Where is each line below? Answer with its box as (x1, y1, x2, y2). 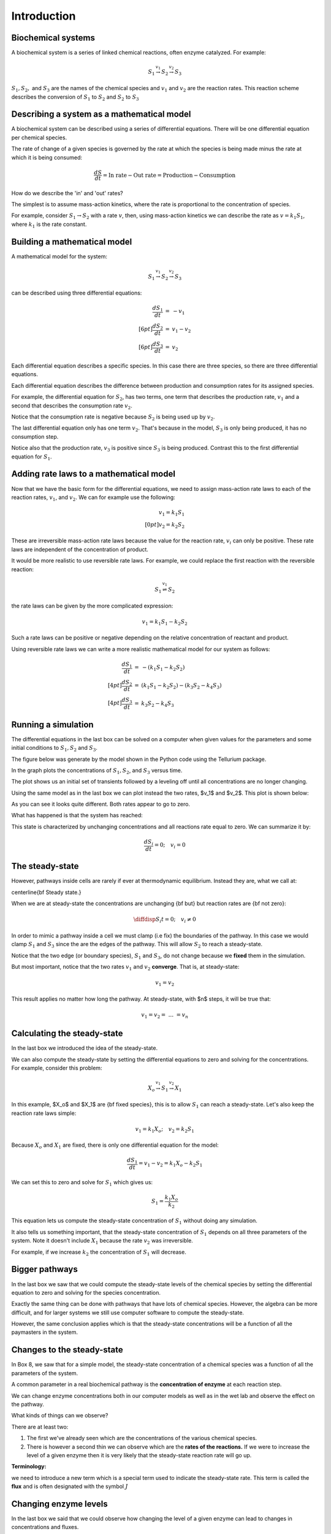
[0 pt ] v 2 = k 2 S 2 (145, 521, 185, 530)
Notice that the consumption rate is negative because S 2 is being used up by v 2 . (11, 413, 215, 422)
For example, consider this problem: (11, 1064, 102, 1071)
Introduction (11, 9, 76, 23)
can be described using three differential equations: (11, 289, 142, 296)
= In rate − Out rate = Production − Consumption (102, 172, 236, 179)
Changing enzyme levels (11, 1498, 108, 1509)
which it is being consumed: (11, 153, 83, 161)
